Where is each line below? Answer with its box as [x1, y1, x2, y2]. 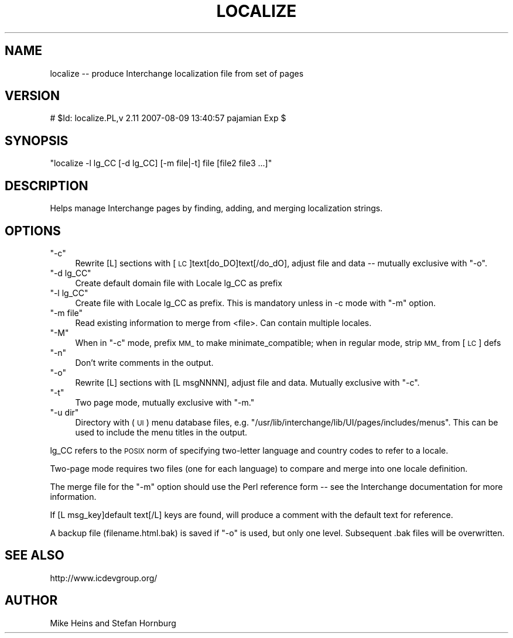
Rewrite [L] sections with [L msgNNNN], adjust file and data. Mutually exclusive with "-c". [75, 377, 420, 387]
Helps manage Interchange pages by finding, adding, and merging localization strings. [50, 203, 383, 214]
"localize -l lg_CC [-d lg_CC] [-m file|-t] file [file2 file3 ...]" [50, 158, 272, 169]
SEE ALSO [5, 548, 64, 563]
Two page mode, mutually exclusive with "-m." [75, 397, 255, 407]
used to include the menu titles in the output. [75, 427, 248, 437]
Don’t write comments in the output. [75, 357, 214, 368]
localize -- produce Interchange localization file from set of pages [50, 68, 304, 78]
